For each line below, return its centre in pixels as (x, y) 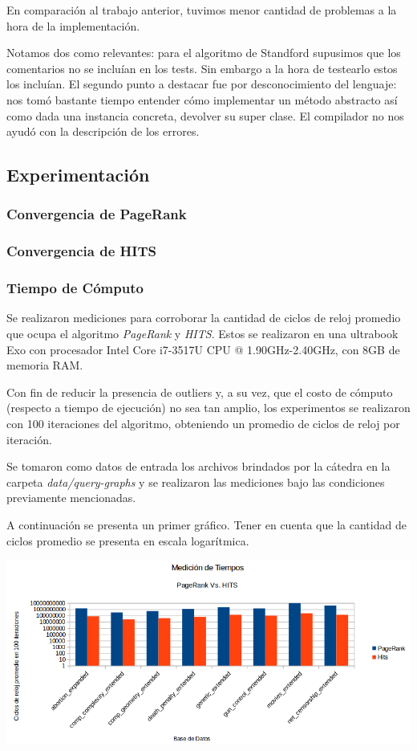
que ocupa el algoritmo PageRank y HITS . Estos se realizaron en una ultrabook (202, 334)
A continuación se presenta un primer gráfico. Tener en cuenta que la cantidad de (206, 524)
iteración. (29, 439)
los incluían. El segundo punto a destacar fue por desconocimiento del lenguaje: (202, 84)
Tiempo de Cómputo (75, 288)
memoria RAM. (45, 365)
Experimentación (78, 175)
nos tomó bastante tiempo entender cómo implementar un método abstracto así (202, 99)
